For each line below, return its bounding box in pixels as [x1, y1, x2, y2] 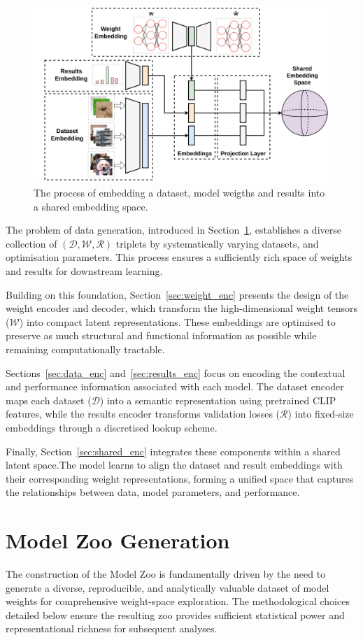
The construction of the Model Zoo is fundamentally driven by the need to [6, 567, 326, 581]
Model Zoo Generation [6, 526, 230, 555]
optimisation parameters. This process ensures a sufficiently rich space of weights [6, 250, 353, 264]
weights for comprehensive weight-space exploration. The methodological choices [6, 594, 350, 609]
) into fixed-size [287, 406, 354, 421]
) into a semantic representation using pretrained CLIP [99, 392, 336, 407]
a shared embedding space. [34, 199, 148, 213]
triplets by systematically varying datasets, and [115, 236, 319, 250]
